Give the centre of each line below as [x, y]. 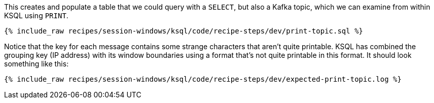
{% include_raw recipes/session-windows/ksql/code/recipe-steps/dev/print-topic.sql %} [184, 31]
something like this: [37, 64]
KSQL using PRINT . [36, 15]
